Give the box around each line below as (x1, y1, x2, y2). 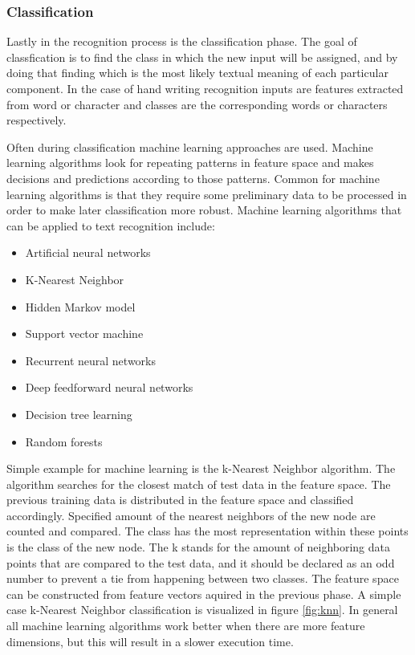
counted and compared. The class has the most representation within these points (6, 523, 409, 539)
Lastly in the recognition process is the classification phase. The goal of (6, 33, 357, 50)
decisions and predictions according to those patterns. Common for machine (6, 169, 380, 186)
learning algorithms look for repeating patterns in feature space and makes (6, 154, 374, 171)
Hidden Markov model (25, 298, 136, 315)
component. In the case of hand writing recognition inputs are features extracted (6, 80, 404, 96)
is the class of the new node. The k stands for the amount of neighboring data (6, 539, 391, 555)
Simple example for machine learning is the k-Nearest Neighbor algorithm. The (6, 460, 396, 477)
